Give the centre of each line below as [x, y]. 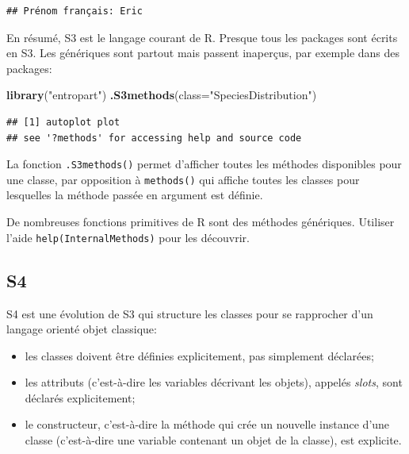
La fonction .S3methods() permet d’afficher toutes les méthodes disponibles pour [204, 164]
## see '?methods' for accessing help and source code [154, 138]
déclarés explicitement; [80, 397]
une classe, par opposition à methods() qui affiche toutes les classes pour [183, 179]
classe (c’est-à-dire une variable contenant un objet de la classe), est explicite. [213, 440]
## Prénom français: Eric [75, 11]
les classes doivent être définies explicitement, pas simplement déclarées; [199, 355]
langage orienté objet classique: [82, 329]
